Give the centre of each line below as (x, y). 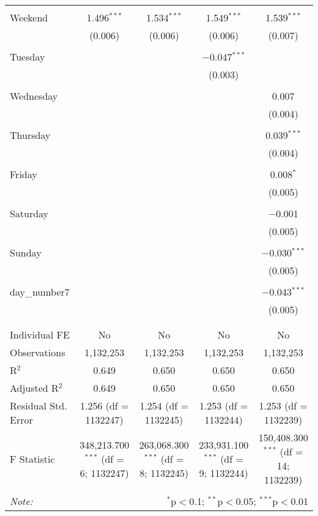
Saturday (29, 213)
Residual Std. (39, 406)
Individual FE (40, 335)
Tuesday (28, 57)
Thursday (30, 135)
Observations (38, 352)
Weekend (29, 17)
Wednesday (34, 96)
